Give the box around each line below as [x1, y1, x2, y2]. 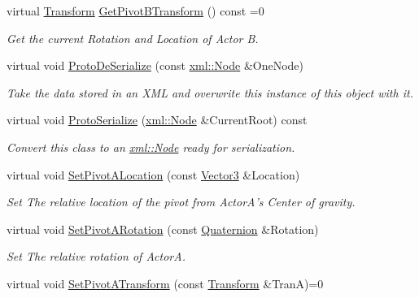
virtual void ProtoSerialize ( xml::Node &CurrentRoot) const [7, 111, 308, 128]
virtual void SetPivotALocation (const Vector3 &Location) [7, 166, 300, 183]
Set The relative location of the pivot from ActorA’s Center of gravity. [7, 193, 356, 210]
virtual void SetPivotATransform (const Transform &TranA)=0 [7, 274, 324, 292]
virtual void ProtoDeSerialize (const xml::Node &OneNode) [7, 57, 304, 74]
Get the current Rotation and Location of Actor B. [7, 29, 259, 46]
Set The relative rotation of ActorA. [7, 248, 185, 265]
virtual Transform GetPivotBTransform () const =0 [7, 2, 264, 19]
